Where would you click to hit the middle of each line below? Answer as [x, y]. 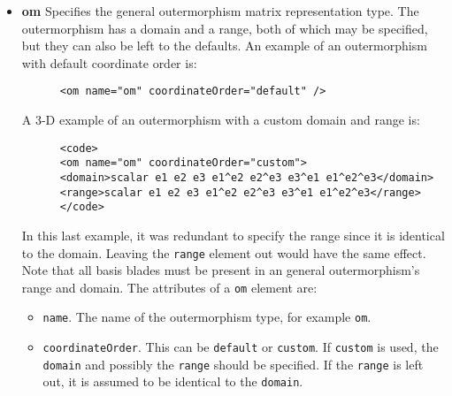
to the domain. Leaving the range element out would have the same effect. [224, 252]
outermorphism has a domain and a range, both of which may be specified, [225, 28]
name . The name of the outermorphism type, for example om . [207, 317]
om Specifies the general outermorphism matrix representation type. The [220, 11]
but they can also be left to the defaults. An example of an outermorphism [224, 46]
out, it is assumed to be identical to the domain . [173, 381]
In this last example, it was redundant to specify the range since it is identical [233, 235]
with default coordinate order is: [109, 62]
